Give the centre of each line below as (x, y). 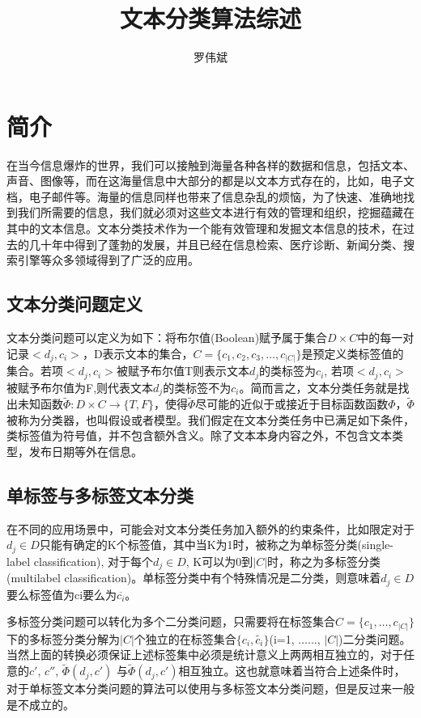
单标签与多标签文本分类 (100, 495)
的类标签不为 (197, 387)
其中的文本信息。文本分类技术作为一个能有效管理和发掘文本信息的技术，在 (205, 228)
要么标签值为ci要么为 (62, 594)
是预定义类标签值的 (353, 353)
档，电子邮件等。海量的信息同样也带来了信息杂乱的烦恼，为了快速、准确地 (205, 196)
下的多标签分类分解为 (63, 638)
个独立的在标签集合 (185, 638)
